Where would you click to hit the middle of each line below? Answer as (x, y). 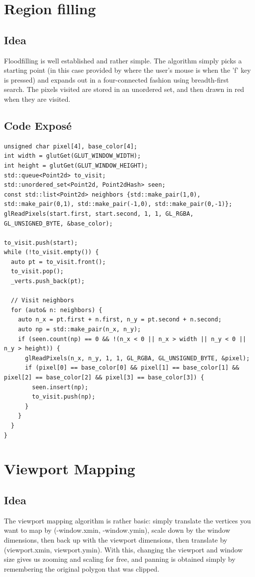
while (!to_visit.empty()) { (51, 252)
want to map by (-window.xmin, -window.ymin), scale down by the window (117, 530)
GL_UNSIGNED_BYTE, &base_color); (58, 223)
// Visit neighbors (43, 301)
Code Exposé (38, 125)
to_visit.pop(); (37, 272)
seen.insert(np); (60, 387)
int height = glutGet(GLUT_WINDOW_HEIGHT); (76, 165)
